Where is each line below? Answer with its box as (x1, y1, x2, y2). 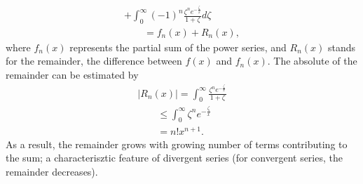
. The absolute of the (267, 53, 357, 68)
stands (328, 39, 356, 54)
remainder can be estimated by (6, 67, 139, 82)
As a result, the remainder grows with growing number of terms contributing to (6, 136, 348, 151)
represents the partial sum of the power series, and (69, 39, 287, 54)
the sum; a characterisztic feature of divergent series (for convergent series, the (6, 150, 343, 165)
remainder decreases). (6, 164, 98, 178)
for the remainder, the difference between (6, 53, 182, 68)
